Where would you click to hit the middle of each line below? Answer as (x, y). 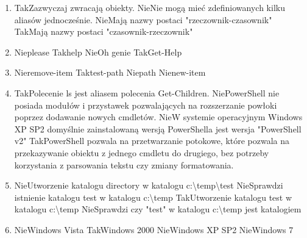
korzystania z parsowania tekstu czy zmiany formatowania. (124, 164)
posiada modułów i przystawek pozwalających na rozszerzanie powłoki (146, 105)
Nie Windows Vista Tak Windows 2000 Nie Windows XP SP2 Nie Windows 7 (154, 229)
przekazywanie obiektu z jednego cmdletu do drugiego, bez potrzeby (142, 152)
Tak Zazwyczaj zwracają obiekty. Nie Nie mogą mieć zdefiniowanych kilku (150, 7)
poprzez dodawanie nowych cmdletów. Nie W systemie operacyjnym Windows (158, 117)
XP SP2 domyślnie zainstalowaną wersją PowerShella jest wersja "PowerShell (158, 128)
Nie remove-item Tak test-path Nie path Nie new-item (110, 72)
